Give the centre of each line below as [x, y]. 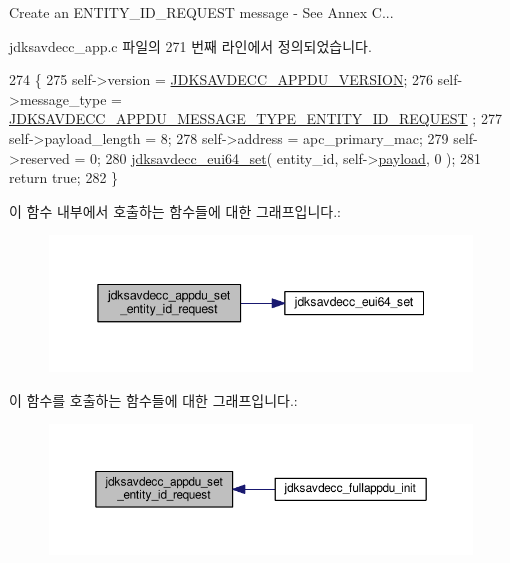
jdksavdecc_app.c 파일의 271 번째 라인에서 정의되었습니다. [190, 45]
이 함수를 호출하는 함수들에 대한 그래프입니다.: [153, 399]
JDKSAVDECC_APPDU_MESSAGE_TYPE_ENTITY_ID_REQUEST [238, 118]
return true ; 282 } [64, 177]
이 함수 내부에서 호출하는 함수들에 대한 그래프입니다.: [175, 210]
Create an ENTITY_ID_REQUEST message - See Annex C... [201, 12]
